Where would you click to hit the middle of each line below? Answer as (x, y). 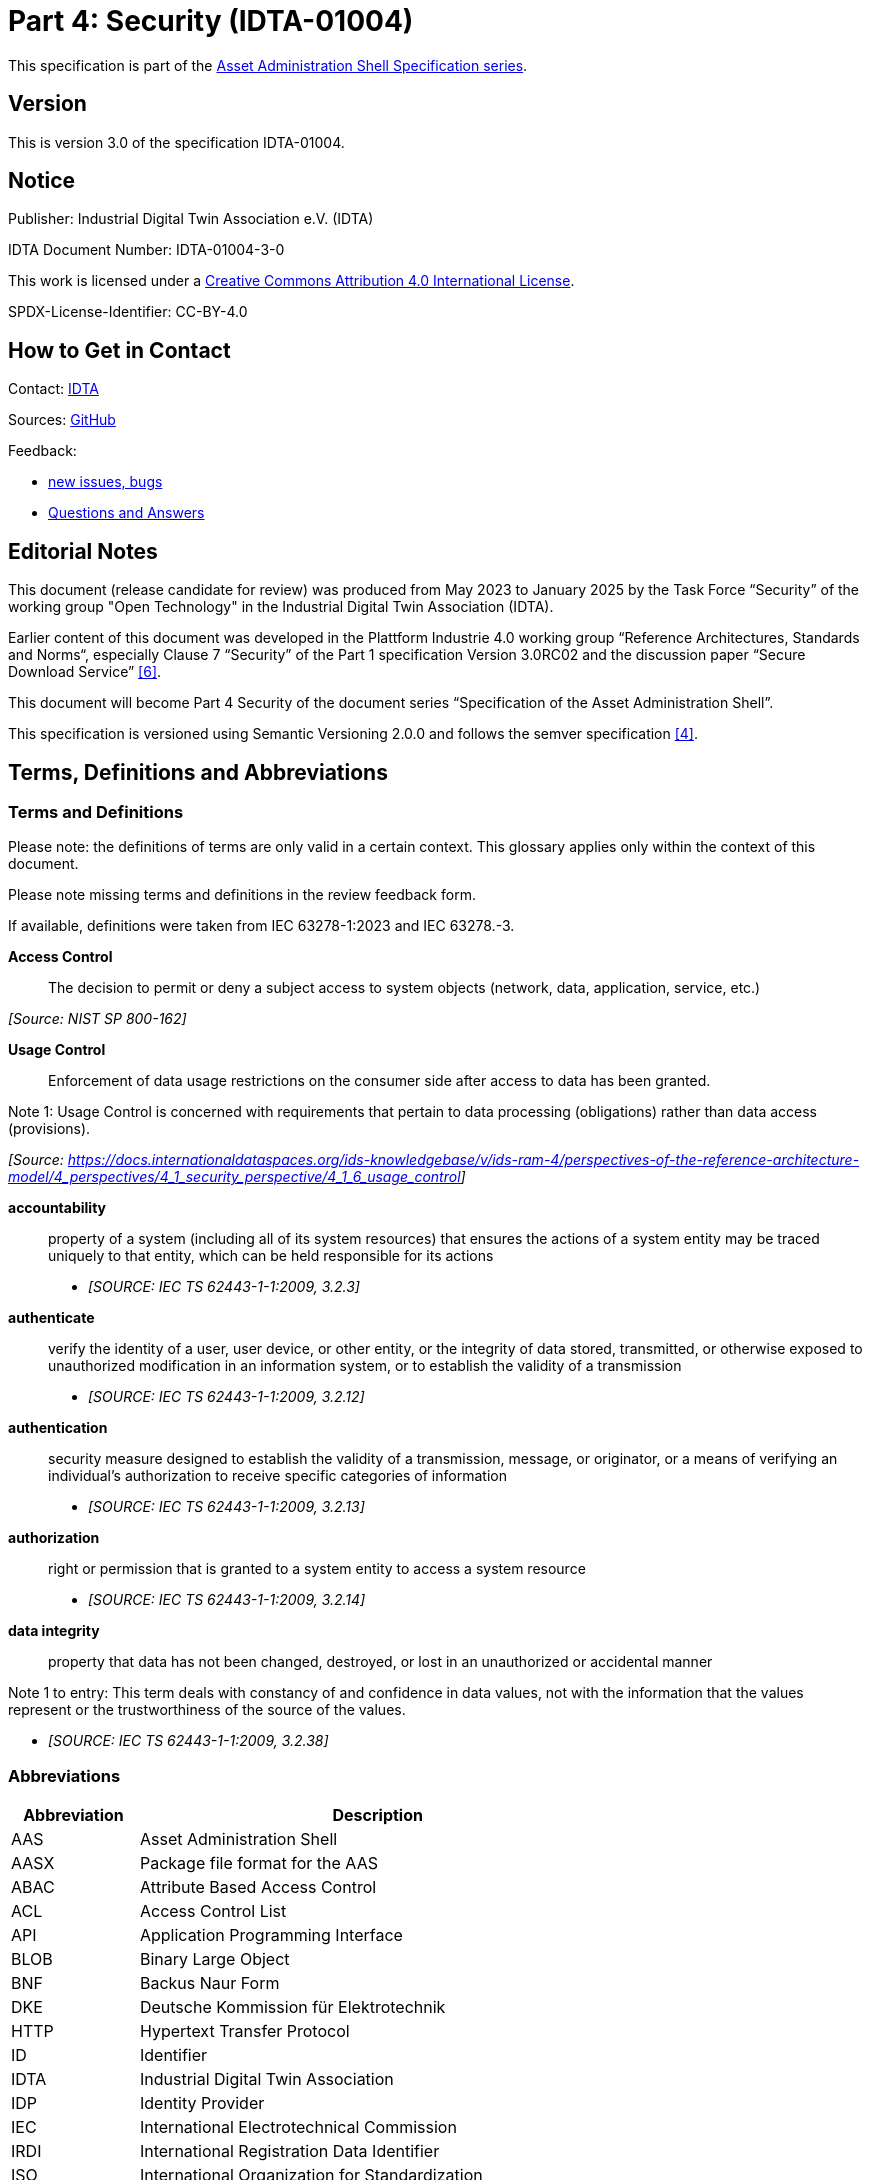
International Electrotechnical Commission (298, 2127)
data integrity (54, 1631)
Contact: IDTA (53, 389)
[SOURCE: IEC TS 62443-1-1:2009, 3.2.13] (226, 1507)
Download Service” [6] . (85, 672)
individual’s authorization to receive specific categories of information (277, 1476)
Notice (42, 181)
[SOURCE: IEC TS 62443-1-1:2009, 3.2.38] (188, 1741)
